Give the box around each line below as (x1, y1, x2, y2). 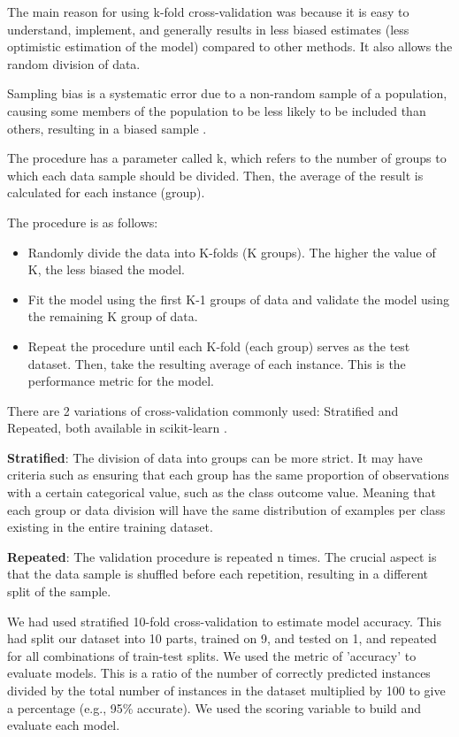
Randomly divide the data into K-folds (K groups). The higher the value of (27, 242, 436, 261)
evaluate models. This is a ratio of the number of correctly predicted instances (7, 664, 431, 682)
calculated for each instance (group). (7, 183, 205, 202)
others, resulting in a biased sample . (7, 119, 207, 137)
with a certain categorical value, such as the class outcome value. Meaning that (7, 483, 436, 502)
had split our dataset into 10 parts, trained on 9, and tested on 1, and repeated (7, 629, 437, 648)
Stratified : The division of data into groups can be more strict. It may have (7, 448, 423, 466)
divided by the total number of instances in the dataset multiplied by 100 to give (7, 681, 446, 699)
